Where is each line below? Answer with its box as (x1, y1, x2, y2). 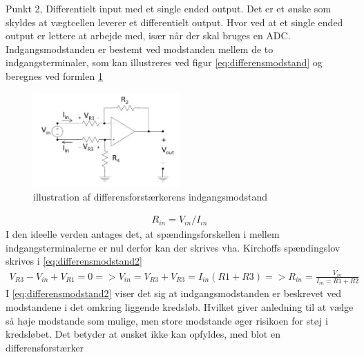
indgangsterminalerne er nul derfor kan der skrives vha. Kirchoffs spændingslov (6, 240, 341, 254)
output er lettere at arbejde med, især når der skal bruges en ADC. (6, 28, 291, 43)
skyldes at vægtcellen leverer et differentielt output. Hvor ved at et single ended (6, 14, 343, 29)
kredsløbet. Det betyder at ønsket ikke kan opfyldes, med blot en (6, 327, 280, 341)
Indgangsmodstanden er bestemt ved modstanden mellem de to (6, 41, 274, 56)
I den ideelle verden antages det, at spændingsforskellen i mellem (6, 227, 280, 241)
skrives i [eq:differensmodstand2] (6, 254, 142, 268)
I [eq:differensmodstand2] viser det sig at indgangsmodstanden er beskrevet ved (6, 286, 342, 300)
